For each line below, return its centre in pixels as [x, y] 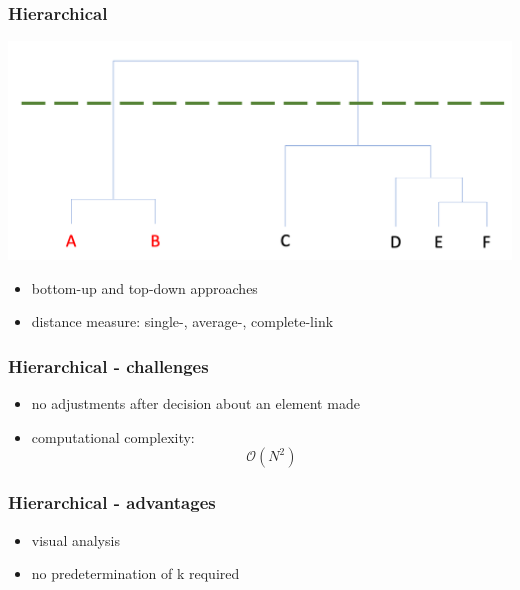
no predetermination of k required [135, 573]
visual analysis [75, 539]
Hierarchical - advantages [112, 502]
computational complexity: [113, 436]
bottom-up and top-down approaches [144, 287]
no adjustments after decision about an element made [195, 403]
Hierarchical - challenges [108, 365]
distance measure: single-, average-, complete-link [182, 321]
